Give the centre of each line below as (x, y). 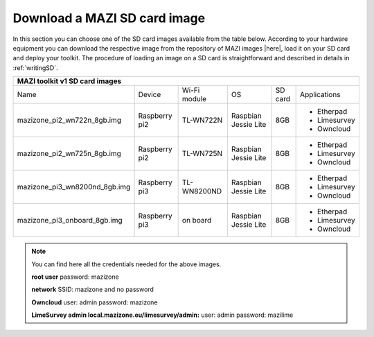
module (194, 99)
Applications (320, 95)
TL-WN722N (202, 120)
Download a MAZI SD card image (109, 18)
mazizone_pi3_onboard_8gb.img (70, 221)
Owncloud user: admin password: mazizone (95, 302)
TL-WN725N (202, 154)
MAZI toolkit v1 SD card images (69, 81)
